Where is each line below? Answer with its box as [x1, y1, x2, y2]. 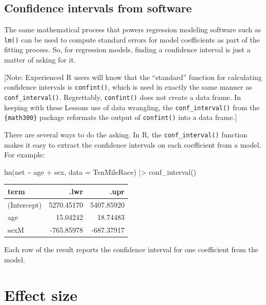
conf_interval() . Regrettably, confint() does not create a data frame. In [4, 91, 241, 102]
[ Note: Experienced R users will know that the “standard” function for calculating [4, 71, 262, 82]
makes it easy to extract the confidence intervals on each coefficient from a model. [4, 139, 261, 150]
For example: [4, 149, 45, 160]
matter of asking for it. [4, 54, 76, 65]
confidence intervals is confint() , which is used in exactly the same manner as [4, 82, 252, 92]
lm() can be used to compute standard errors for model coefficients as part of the [4, 34, 260, 45]
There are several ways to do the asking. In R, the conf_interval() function [4, 129, 248, 139]
